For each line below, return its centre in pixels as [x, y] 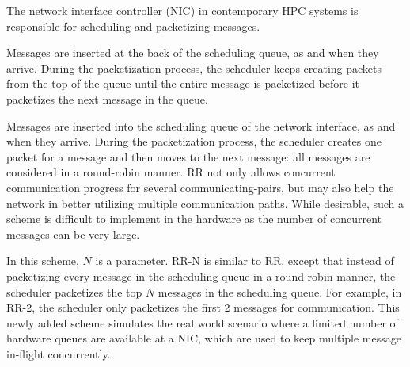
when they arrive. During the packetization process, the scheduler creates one [194, 141]
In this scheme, [43, 261]
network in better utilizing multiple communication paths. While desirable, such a [205, 203]
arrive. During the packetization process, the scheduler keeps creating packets [194, 68]
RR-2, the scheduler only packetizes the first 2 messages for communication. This [203, 307]
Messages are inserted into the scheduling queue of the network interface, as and [201, 125]
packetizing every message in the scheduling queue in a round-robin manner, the [201, 276]
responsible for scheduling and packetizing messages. [133, 26]
